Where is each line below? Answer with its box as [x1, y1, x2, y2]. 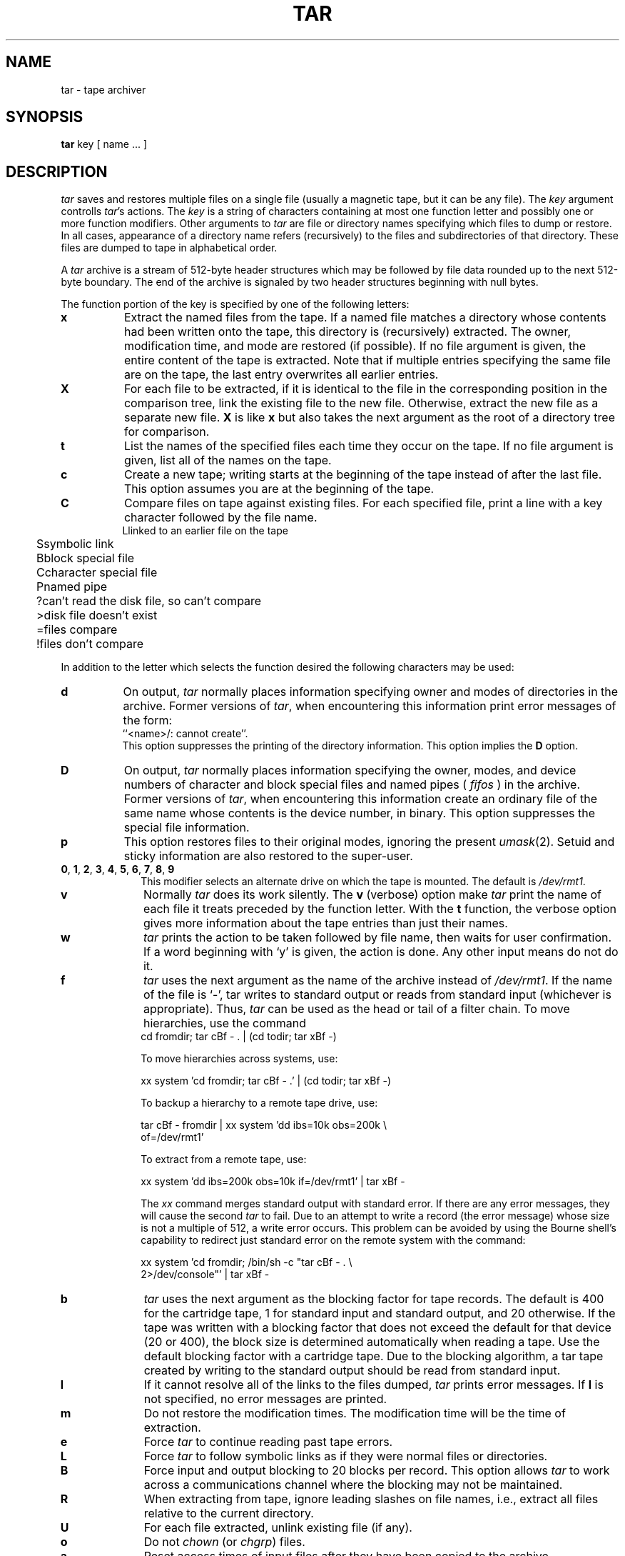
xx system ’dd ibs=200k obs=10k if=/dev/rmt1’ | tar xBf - [141, 1175, 405, 1188]
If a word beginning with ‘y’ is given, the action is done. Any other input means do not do [143, 944, 619, 959]
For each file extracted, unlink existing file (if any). [143, 1520, 412, 1535]
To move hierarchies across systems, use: [141, 1052, 338, 1065]
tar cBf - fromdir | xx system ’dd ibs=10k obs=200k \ [141, 1119, 387, 1132]
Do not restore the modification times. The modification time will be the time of [143, 1406, 566, 1421]
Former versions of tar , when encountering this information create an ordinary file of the [123, 792, 597, 807]
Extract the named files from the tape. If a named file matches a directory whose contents [123, 310, 606, 325]
